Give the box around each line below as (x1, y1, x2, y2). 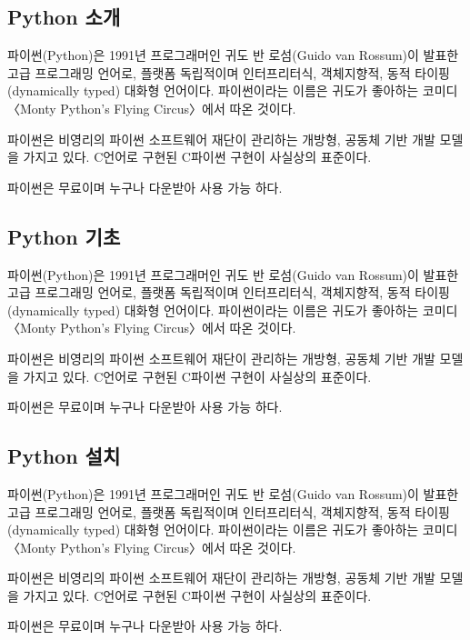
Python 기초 (7, 222, 121, 250)
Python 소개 (7, 3, 121, 31)
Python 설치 (7, 442, 121, 470)
